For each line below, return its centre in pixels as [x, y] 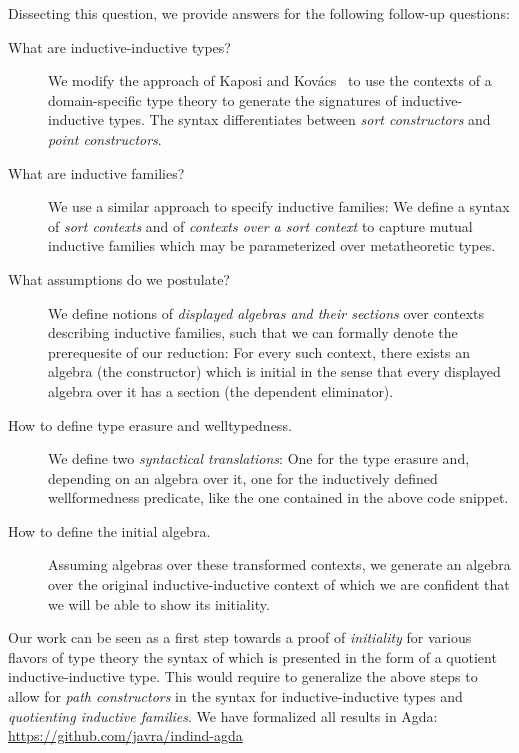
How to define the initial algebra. [109, 530]
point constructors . [105, 138]
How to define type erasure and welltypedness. [150, 424]
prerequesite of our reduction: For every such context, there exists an [259, 351]
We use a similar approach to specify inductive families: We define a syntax [279, 206]
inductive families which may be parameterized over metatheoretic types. [272, 245]
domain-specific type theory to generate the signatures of [222, 99]
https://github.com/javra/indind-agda [125, 735]
